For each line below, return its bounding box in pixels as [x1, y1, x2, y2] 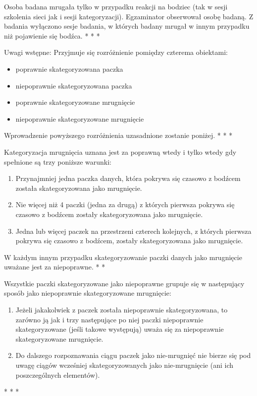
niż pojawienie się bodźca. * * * [4, 30, 100, 41]
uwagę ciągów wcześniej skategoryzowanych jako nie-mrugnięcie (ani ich [15, 360, 234, 370]
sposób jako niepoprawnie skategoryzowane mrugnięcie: [4, 288, 171, 298]
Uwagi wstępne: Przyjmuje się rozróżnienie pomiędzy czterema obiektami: [4, 47, 228, 57]
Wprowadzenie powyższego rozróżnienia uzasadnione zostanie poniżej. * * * [4, 130, 233, 140]
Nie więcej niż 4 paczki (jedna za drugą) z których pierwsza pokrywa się [15, 199, 235, 210]
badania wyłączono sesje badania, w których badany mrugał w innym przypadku [4, 21, 250, 31]
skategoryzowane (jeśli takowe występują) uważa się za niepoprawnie [15, 324, 224, 334]
